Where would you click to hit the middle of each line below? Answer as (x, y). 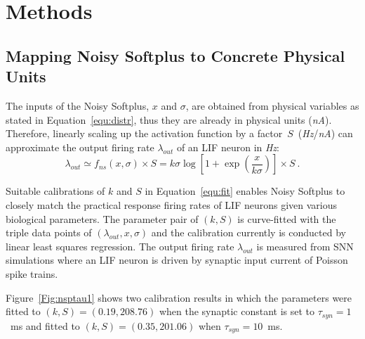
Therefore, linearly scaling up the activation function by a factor (144, 133)
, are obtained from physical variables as (272, 105)
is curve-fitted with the (287, 218)
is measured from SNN (305, 246)
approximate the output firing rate (80, 147)
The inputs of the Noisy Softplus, (78, 105)
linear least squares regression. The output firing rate (120, 246)
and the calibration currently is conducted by (248, 232)
